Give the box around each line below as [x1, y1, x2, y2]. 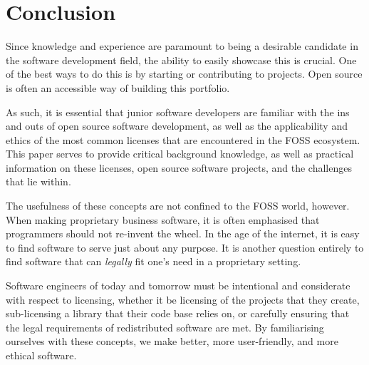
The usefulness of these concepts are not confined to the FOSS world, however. [6, 198, 350, 213]
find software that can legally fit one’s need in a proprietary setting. [6, 254, 301, 269]
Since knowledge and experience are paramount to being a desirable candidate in [6, 38, 358, 53]
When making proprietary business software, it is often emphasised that [6, 212, 320, 227]
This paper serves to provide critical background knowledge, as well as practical [6, 146, 354, 161]
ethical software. [6, 348, 77, 362]
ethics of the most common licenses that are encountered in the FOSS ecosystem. [6, 132, 360, 147]
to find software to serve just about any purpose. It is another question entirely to [6, 240, 364, 255]
